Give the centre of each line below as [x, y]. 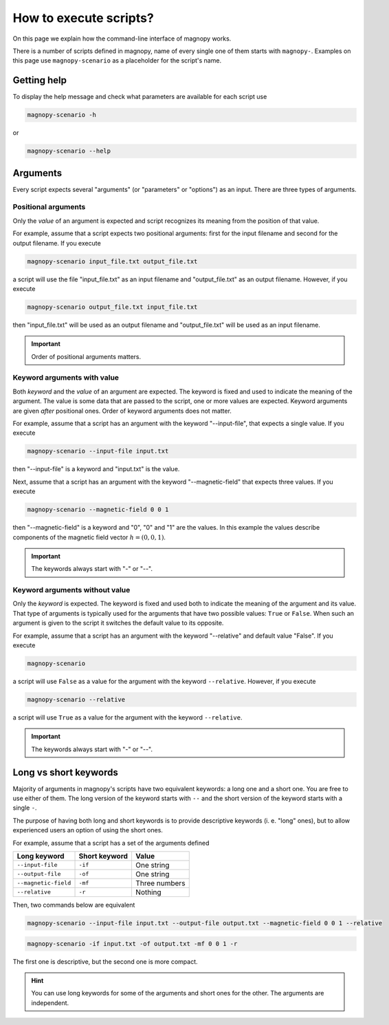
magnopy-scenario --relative [76, 699]
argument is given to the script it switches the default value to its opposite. [118, 623]
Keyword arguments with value [66, 378]
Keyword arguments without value [71, 590]
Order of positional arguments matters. [86, 356]
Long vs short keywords [65, 772]
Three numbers [160, 883]
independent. [50, 1003]
